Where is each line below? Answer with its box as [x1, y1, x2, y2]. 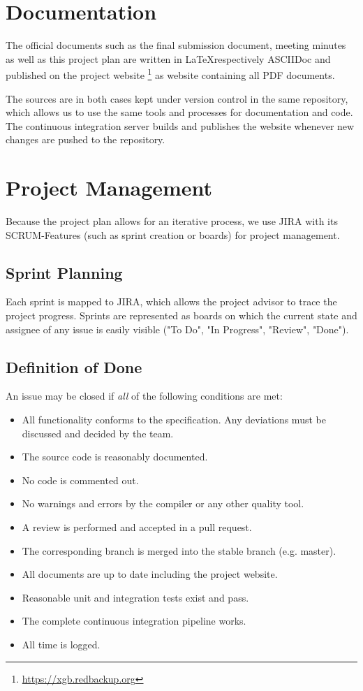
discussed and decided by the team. [22, 425, 174, 440]
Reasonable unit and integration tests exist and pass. [22, 590, 249, 604]
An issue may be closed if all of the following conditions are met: [6, 388, 283, 403]
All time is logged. [22, 637, 101, 651]
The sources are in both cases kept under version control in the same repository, [6, 91, 348, 106]
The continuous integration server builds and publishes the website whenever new [6, 118, 355, 133]
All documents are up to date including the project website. [22, 567, 278, 581]
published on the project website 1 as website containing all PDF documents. [6, 66, 335, 82]
